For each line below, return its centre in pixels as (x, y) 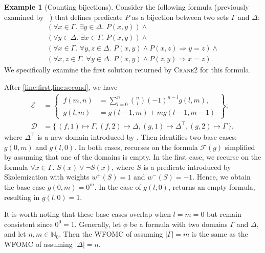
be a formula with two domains (179, 224)
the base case (25, 186)
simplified (240, 147)
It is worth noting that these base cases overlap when (87, 214)
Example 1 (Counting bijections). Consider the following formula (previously (127, 7)
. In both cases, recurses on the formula (136, 147)
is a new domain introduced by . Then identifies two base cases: (137, 136)
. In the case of (118, 186)
